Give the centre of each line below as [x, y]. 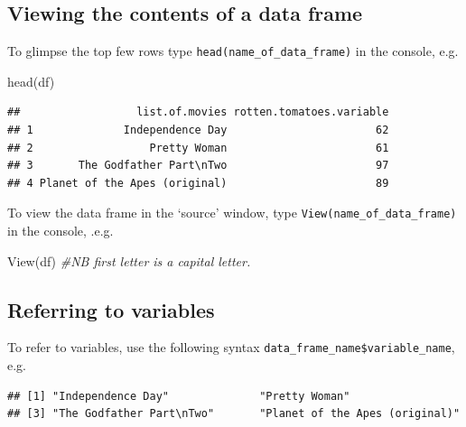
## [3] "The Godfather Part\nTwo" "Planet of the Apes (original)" [234, 414]
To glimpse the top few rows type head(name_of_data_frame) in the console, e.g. [233, 51]
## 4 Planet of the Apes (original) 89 [198, 183]
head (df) [31, 81]
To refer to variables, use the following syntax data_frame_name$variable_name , [231, 347]
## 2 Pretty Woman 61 [198, 148]
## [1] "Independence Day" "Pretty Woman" [179, 396]
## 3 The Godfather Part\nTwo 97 [198, 166]
